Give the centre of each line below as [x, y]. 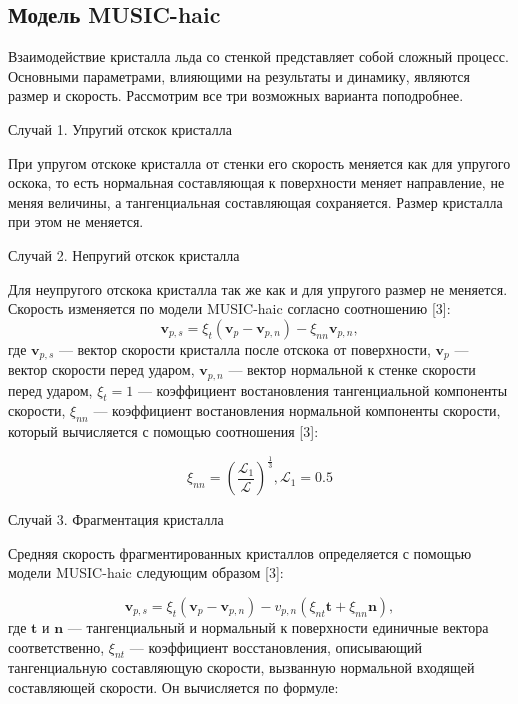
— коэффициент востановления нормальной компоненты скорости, [297, 410]
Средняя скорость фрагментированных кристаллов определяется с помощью [240, 552]
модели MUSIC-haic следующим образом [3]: [146, 572]
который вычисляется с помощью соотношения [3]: [163, 431]
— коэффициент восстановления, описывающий [276, 646]
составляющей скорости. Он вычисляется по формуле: [173, 686]
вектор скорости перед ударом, [101, 369]
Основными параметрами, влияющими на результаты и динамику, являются [239, 75]
